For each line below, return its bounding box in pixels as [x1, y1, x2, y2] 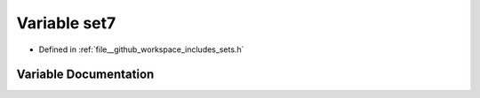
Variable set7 [16, 13, 116, 33]
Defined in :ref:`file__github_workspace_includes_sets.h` [38, 44, 244, 55]
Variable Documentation [16, 67, 155, 82]
